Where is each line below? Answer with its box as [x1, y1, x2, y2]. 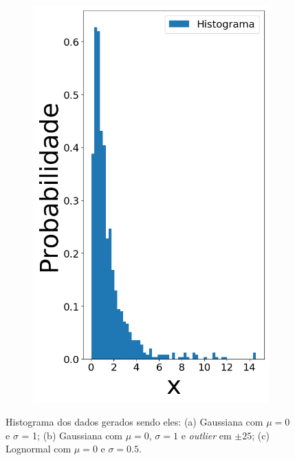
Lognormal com [6, 441, 72, 456]
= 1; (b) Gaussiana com [21, 428, 123, 442]
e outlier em [181, 428, 232, 442]
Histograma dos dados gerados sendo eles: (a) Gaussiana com [6, 415, 263, 429]
